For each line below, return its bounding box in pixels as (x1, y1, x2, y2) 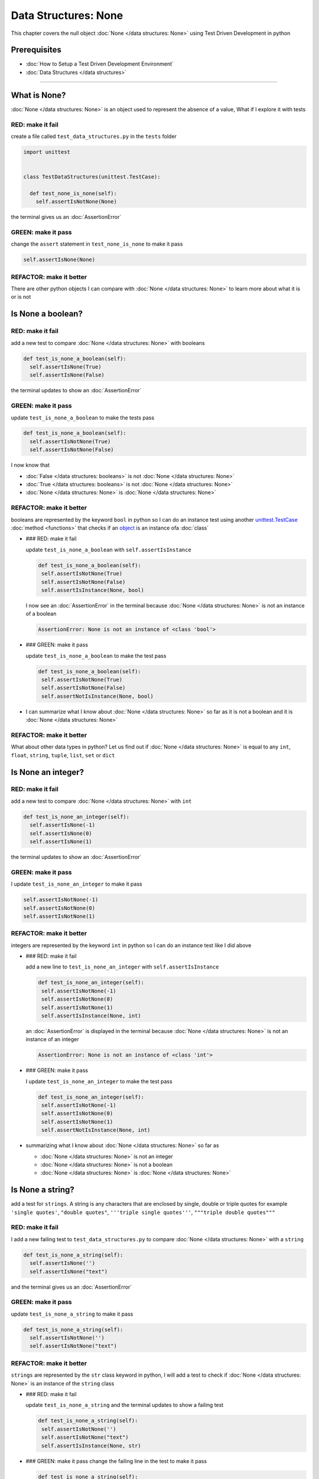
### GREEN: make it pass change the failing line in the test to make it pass (25, 1457, 207, 1464)
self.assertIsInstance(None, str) (41, 1442, 141, 1449)
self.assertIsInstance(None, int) (41, 1012, 141, 1019)
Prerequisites (11, 45, 61, 55)
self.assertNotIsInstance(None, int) (41, 1127, 151, 1134)
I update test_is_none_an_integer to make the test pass (25, 1077, 172, 1085)
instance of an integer (25, 1036, 79, 1043)
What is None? (11, 90, 66, 100)
